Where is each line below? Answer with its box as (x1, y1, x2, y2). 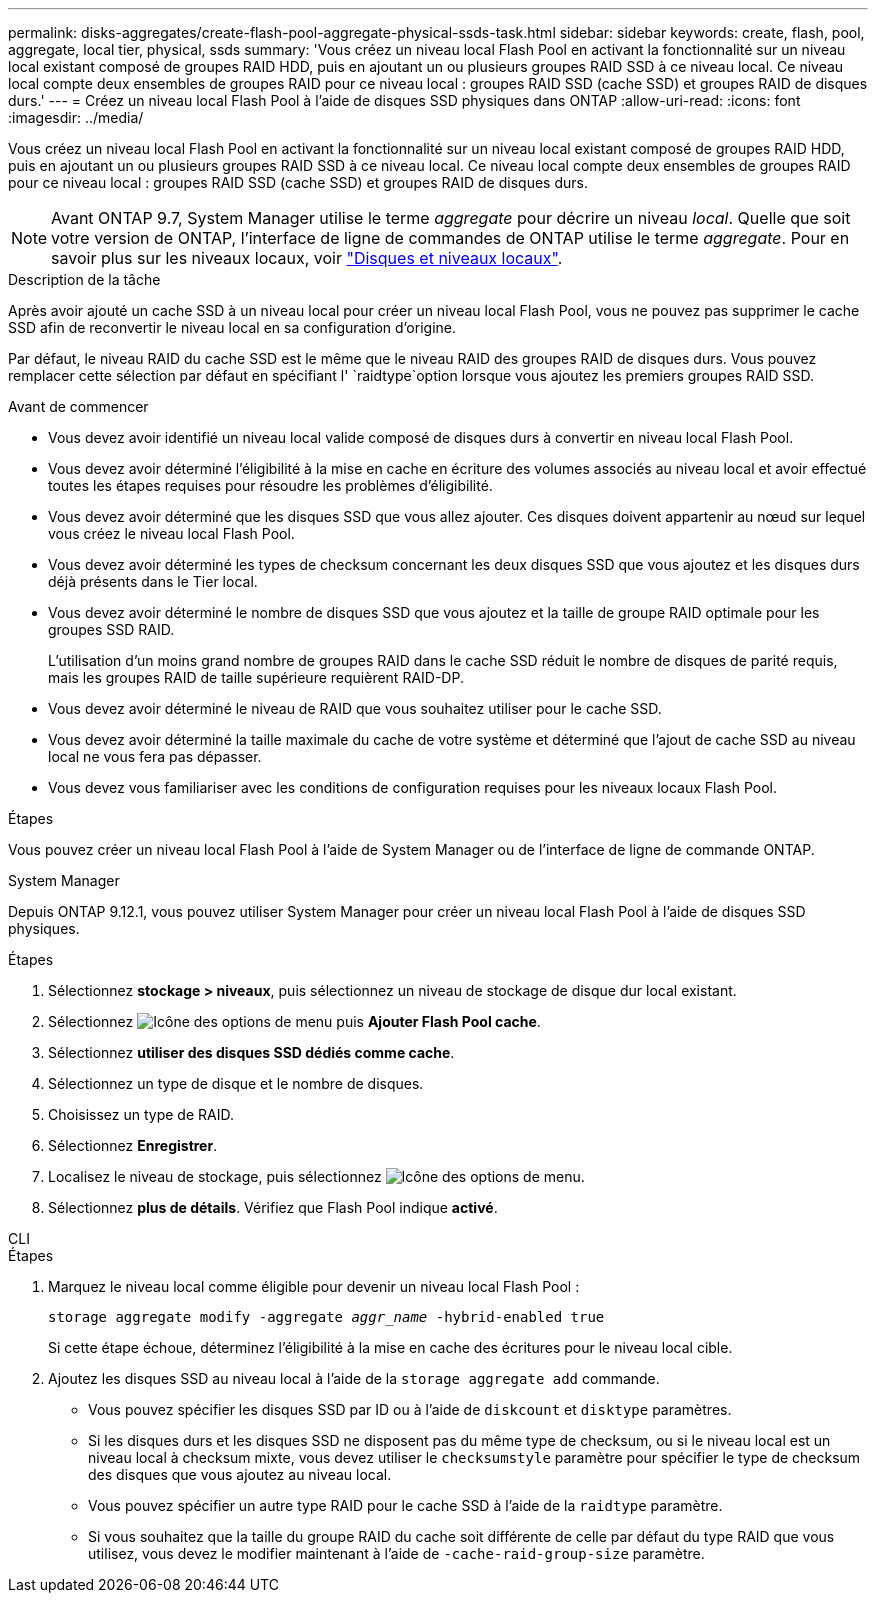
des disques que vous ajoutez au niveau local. (88, 1466, 392, 1483)
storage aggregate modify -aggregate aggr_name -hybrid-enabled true (48, 1309, 605, 1325)
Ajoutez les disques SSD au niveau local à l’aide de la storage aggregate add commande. (48, 1370, 660, 1387)
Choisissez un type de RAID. (48, 1106, 234, 1123)
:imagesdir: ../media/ (8, 109, 144, 126)
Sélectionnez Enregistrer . (48, 1137, 218, 1154)
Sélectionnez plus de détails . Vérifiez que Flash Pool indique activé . (48, 1199, 498, 1216)
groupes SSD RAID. (48, 621, 175, 638)
